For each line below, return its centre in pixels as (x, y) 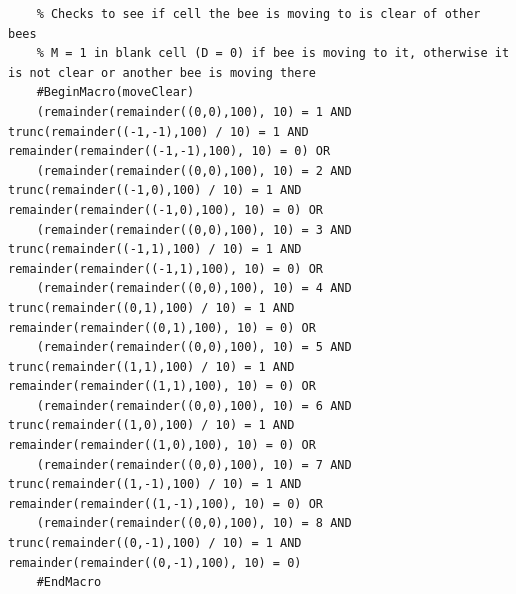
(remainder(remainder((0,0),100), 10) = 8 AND (194, 523)
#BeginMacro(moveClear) (115, 92)
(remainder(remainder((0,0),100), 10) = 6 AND (194, 405)
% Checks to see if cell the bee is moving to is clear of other (258, 14)
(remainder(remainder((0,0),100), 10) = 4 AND (194, 288)
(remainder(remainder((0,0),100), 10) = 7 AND (194, 464)
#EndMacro (69, 582)
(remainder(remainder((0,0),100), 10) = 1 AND (194, 111)
